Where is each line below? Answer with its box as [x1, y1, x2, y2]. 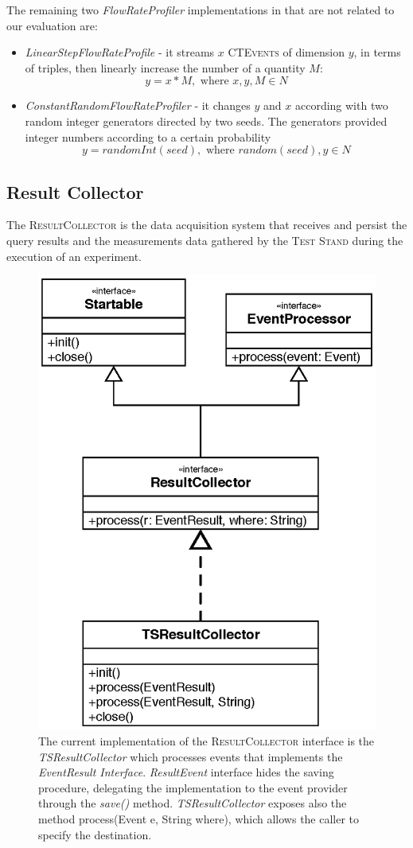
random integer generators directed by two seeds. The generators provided [25, 112, 388, 129]
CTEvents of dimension [228, 44, 345, 60]
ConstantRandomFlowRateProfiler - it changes [25, 97, 251, 114]
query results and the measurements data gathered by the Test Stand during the [6, 231, 403, 248]
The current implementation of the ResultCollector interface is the [38, 733, 375, 749]
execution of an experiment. [6, 247, 142, 264]
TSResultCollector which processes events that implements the [38, 748, 343, 764]
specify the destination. [38, 826, 152, 842]
